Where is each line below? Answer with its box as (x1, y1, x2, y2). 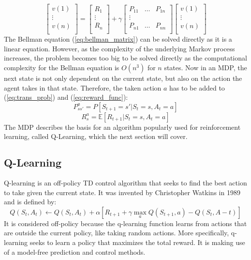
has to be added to (169, 82, 225, 92)
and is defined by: (4, 197, 57, 207)
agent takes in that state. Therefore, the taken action (4, 82, 162, 92)
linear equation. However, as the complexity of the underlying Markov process (4, 43, 235, 53)
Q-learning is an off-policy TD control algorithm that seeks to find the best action (4, 178, 247, 188)
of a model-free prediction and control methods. (4, 246, 146, 257)
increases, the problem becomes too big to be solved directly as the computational (4, 53, 247, 63)
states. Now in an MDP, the (164, 62, 247, 72)
